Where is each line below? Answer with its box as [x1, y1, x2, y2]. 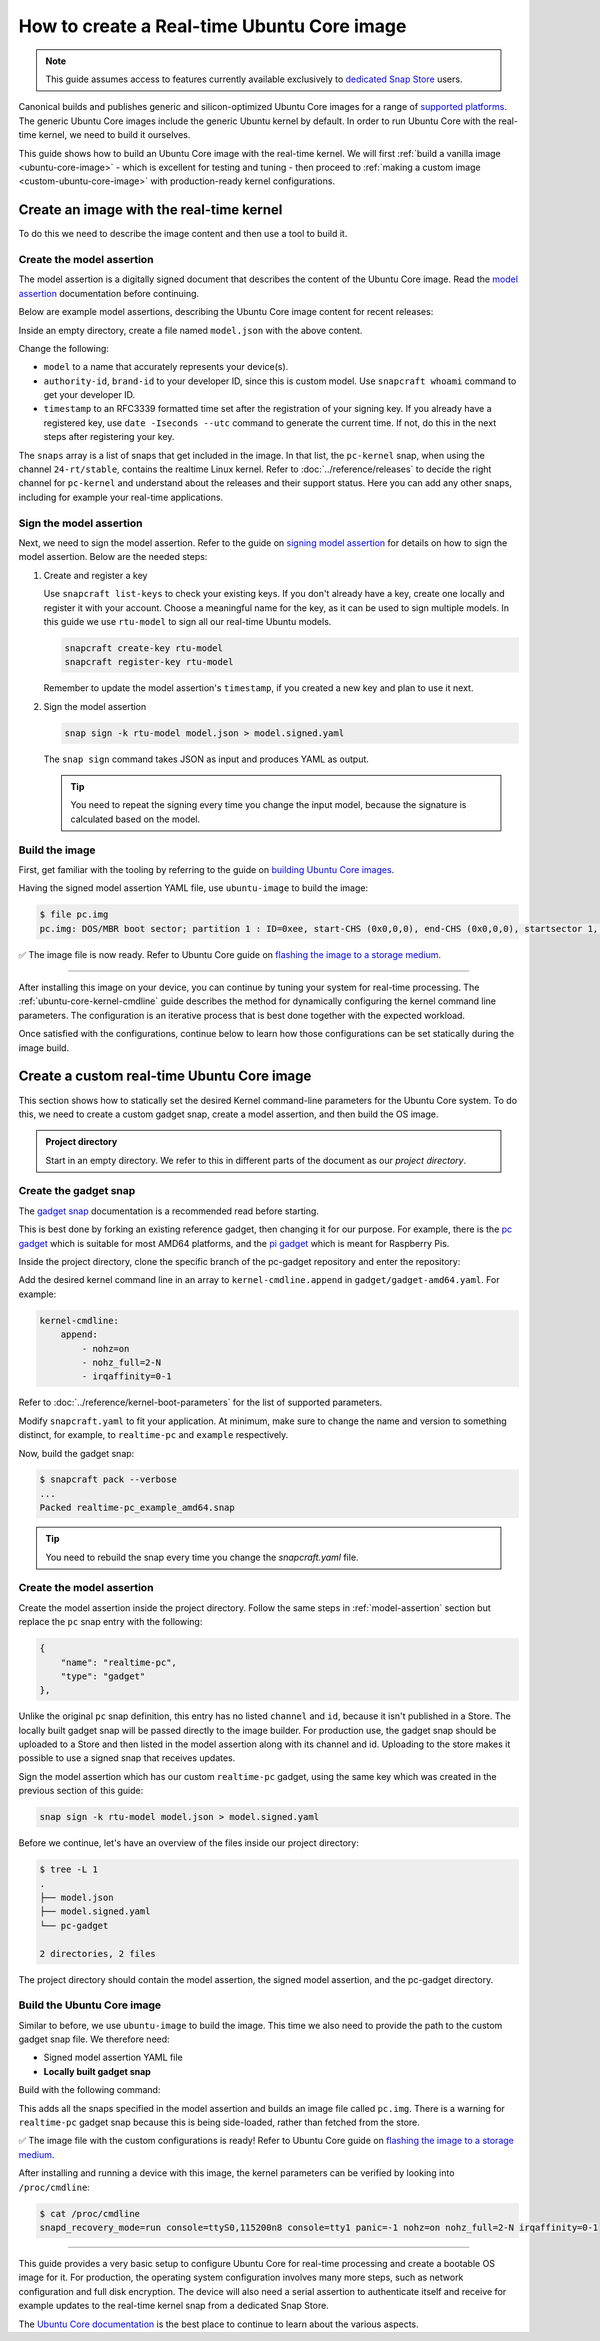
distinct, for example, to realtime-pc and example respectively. [18, 1429, 289, 1441]
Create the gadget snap [18, 1184, 136, 1198]
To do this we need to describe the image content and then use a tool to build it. [18, 228, 348, 240]
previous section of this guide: [18, 1785, 144, 1797]
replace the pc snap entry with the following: [18, 1616, 203, 1628]
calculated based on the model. [70, 813, 201, 825]
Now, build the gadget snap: [18, 1447, 135, 1459]
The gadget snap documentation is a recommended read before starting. [18, 1205, 320, 1217]
